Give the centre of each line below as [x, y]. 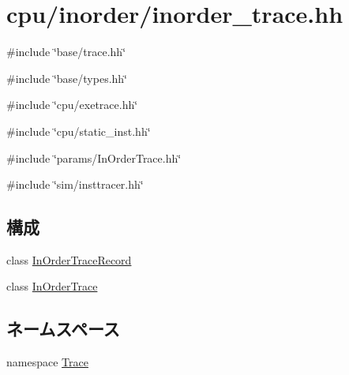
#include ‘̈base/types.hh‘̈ [67, 78]
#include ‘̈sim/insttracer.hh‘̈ [75, 184]
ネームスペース [63, 329]
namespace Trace [47, 362]
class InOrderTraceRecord [69, 259]
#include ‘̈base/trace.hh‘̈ [66, 52]
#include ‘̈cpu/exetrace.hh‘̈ [72, 105]
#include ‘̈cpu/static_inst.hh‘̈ [79, 131]
